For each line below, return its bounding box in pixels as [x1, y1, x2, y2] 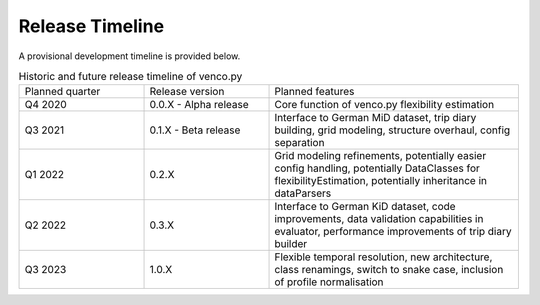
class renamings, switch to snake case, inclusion [274, 263, 504, 277]
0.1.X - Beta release [149, 123, 241, 137]
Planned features [274, 85, 355, 99]
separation [274, 136, 325, 150]
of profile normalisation [274, 275, 384, 289]
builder [274, 237, 308, 251]
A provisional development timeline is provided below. [18, 50, 241, 62]
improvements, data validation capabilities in [274, 212, 484, 226]
